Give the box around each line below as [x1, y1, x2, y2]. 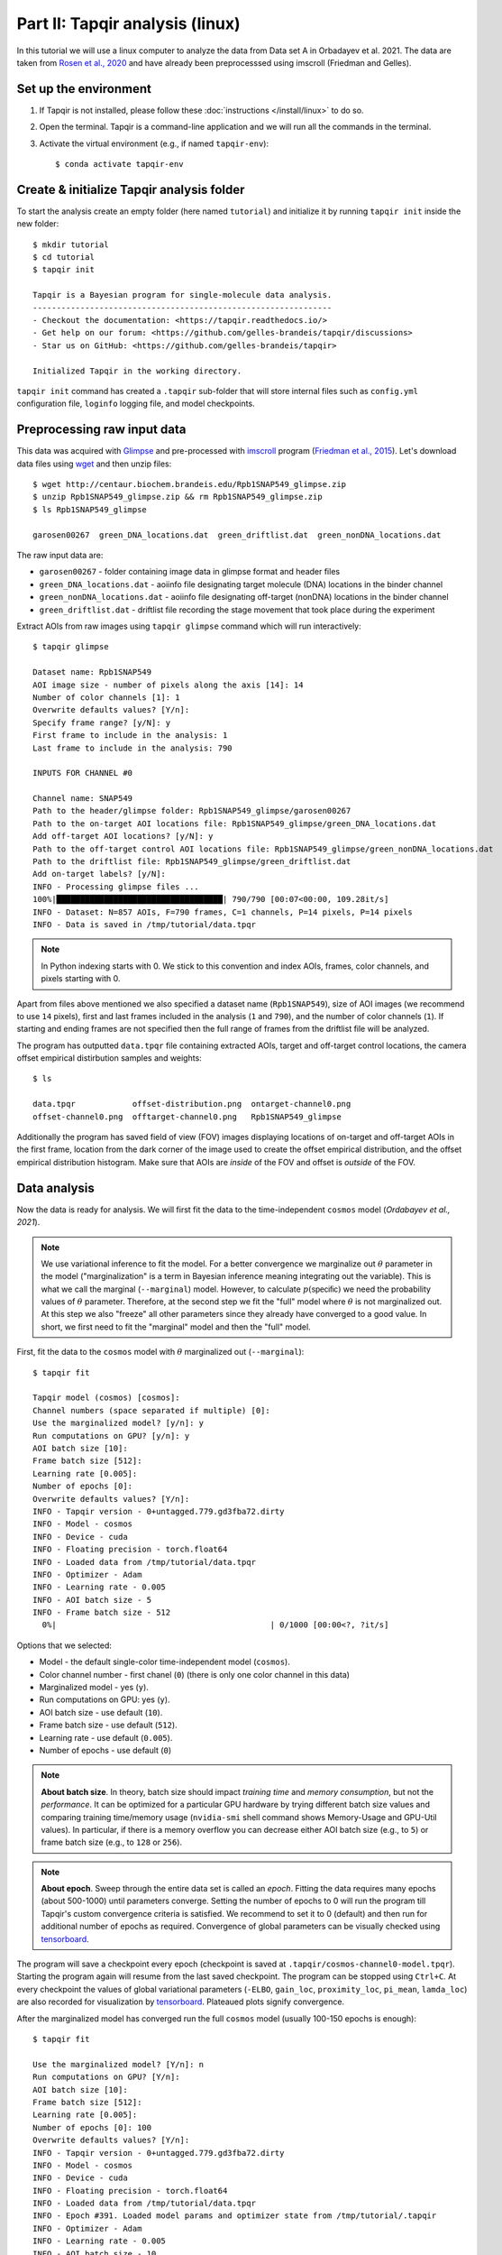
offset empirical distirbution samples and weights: [16, 1053, 202, 1063]
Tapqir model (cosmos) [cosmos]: [32, 1393, 180, 1403]
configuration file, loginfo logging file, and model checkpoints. [16, 398, 256, 410]
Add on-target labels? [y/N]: [32, 869, 167, 879]
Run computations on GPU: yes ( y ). [39, 1694, 170, 1705]
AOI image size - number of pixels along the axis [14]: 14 [32, 679, 304, 690]
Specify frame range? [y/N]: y [32, 717, 171, 728]
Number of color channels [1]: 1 [32, 692, 180, 703]
